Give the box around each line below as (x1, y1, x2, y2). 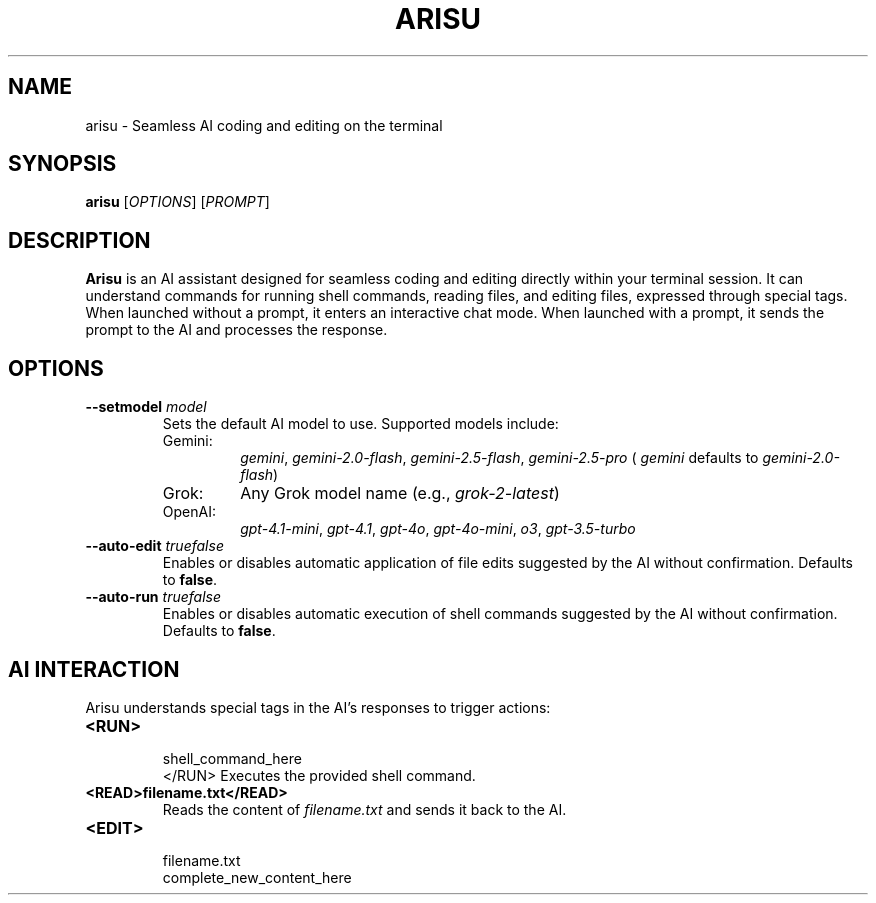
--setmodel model (85, 398, 207, 416)
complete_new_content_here (162, 868, 352, 886)
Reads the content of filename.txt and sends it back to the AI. (162, 800, 567, 818)
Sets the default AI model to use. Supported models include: (162, 415, 559, 433)
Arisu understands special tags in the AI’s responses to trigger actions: (85, 698, 551, 716)
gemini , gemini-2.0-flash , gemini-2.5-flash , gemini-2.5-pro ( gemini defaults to (240, 449, 759, 467)
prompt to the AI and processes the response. (85, 321, 388, 339)
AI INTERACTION (8, 656, 180, 682)
